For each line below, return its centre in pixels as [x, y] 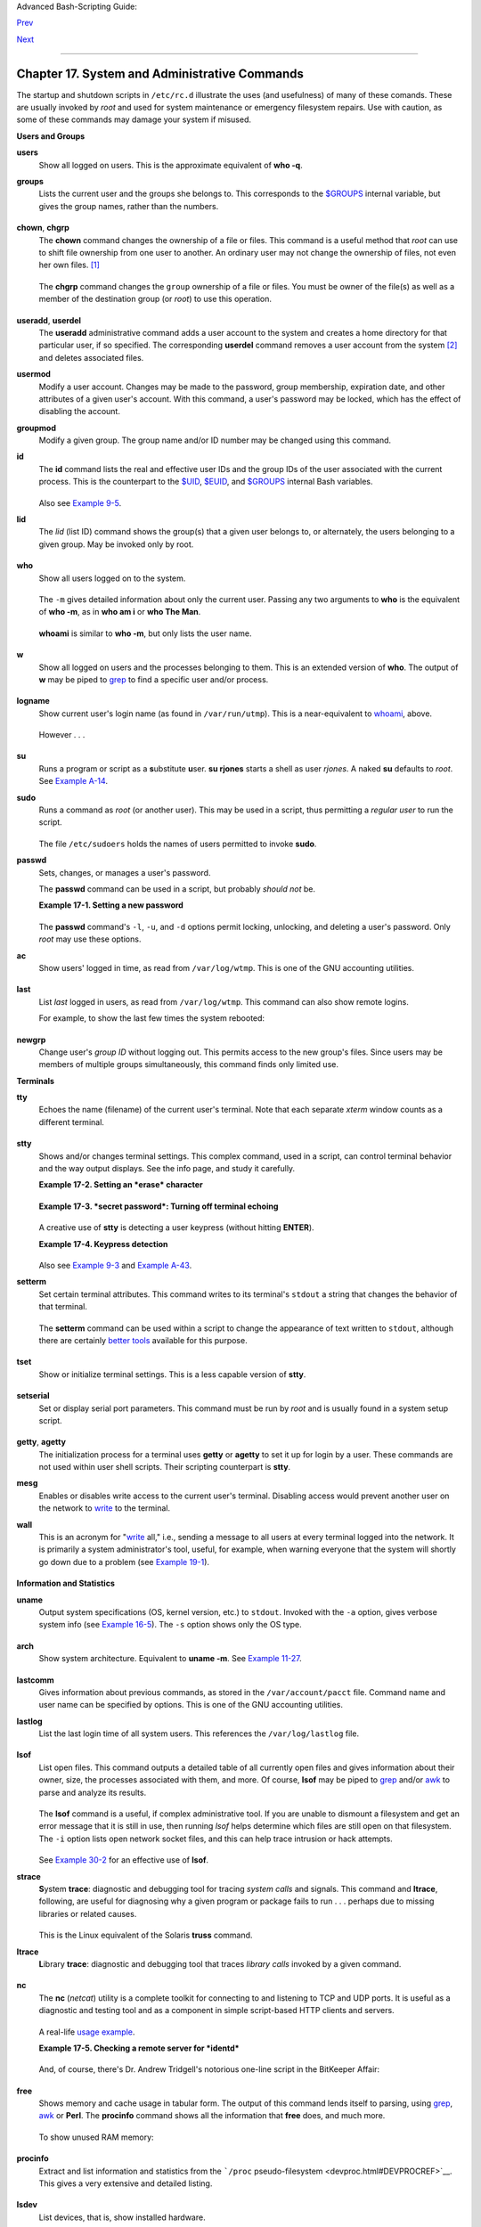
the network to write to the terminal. [105, 1508]
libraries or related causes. [88, 1913]
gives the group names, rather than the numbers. [129, 206]
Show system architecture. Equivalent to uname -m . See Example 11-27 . [170, 1659]
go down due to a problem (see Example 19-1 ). [124, 1562]
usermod [33, 374]
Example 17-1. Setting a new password [111, 905]
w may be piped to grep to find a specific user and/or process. [154, 679]
